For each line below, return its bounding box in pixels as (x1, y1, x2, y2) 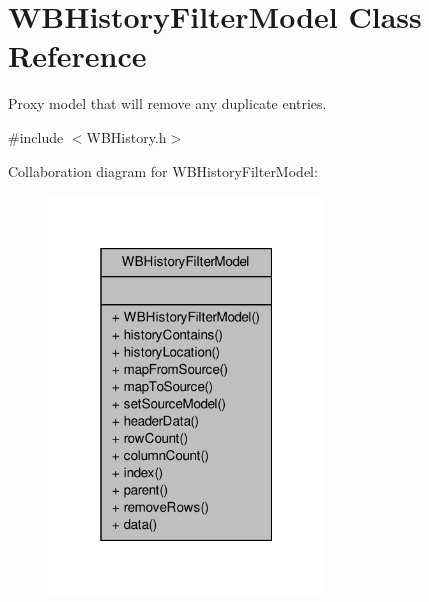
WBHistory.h (86, 126, 167, 147)
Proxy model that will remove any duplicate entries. (8, 93, 327, 114)
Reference (8, 35, 147, 76)
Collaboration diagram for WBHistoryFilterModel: (8, 160, 318, 181)
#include (8, 126, 64, 147)
